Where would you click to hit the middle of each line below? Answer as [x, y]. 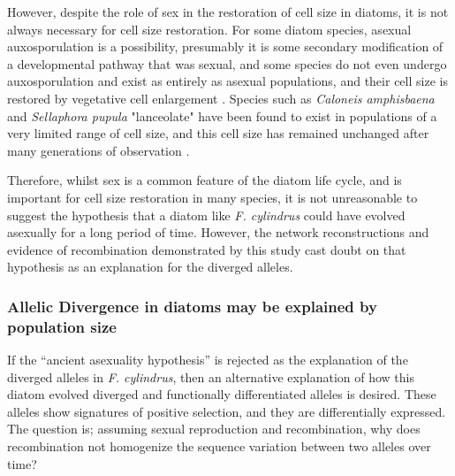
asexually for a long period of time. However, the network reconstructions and [218, 232]
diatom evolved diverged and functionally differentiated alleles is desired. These [222, 394]
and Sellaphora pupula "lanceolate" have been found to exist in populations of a [222, 115]
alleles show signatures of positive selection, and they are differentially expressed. [227, 411]
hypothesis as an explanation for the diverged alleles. [150, 267]
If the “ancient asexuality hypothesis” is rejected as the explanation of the [208, 360]
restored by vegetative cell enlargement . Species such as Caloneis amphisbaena [221, 98]
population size [62, 326]
